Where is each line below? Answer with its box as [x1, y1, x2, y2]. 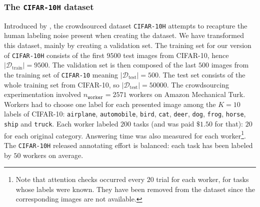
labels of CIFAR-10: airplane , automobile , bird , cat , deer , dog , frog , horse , [4, 108, 246, 119]
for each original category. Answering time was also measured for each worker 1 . [4, 128, 246, 140]
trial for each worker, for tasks [156, 174, 249, 184]
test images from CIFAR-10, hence [123, 49, 229, 60]
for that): [214, 118, 243, 128]
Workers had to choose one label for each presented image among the [4, 98, 216, 109]
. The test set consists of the [158, 69, 245, 79]
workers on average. [23, 149, 83, 160]
